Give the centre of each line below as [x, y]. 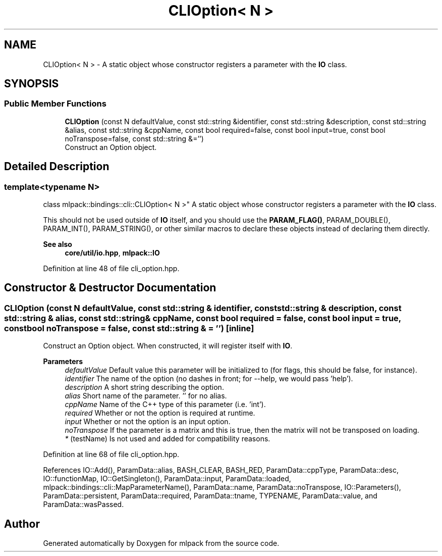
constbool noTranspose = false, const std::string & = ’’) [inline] [129, 328]
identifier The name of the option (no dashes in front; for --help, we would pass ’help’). [209, 379]
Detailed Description [57, 167]
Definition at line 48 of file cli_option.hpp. [111, 269]
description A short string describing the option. [144, 387]
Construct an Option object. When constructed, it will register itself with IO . [168, 346]
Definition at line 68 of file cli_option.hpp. [111, 454]
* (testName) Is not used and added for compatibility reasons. [168, 439]
